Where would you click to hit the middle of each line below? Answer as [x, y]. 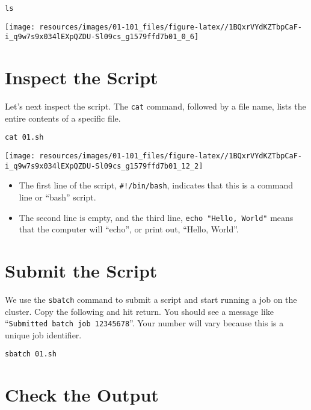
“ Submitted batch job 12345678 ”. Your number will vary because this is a [144, 323]
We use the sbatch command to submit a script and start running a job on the [151, 299]
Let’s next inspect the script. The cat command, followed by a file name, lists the [155, 106]
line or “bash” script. [57, 197]
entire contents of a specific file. [63, 118]
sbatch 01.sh [31, 354]
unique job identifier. [43, 334]
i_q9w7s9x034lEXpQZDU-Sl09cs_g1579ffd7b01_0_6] [102, 37]
